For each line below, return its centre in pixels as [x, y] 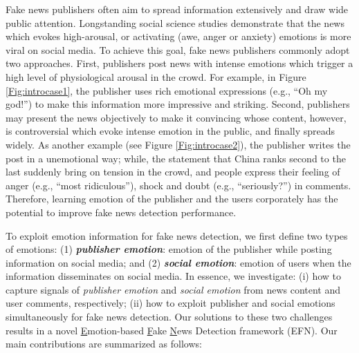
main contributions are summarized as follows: [104, 344]
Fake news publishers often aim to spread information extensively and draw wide [177, 9]
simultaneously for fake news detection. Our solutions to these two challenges [169, 317]
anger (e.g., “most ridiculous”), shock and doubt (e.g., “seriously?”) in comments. [178, 185]
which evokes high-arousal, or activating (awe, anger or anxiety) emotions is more [178, 36]
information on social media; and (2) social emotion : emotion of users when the [178, 262]
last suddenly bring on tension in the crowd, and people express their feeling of [173, 172]
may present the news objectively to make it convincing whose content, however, [176, 117]
